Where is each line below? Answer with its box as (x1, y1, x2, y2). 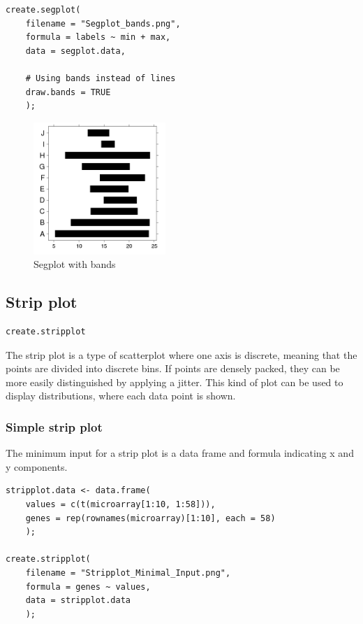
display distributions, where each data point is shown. (6, 388, 236, 403)
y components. (6, 459, 68, 474)
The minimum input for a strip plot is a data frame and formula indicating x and (6, 446, 354, 460)
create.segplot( (6, 5, 81, 15)
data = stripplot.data (25, 595, 131, 606)
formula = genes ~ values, (25, 581, 151, 592)
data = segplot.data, (25, 45, 126, 56)
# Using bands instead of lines (25, 73, 176, 83)
